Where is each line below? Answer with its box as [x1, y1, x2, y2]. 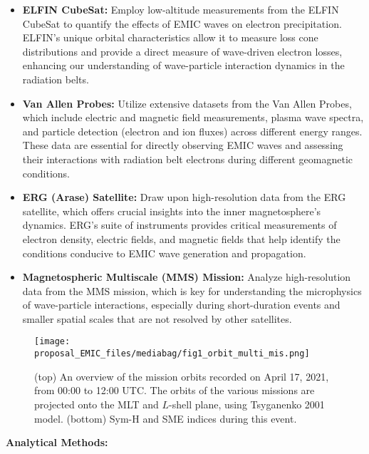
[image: [34, 336, 71, 347]
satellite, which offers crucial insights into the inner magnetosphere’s [22, 203, 321, 218]
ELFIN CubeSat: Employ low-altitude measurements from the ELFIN [22, 2, 339, 16]
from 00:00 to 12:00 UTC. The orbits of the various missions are [34, 383, 315, 398]
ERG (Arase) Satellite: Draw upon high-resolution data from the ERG [22, 190, 346, 205]
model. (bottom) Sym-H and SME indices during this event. [34, 411, 297, 425]
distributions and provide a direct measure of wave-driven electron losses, [22, 43, 343, 58]
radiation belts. [22, 71, 89, 86]
